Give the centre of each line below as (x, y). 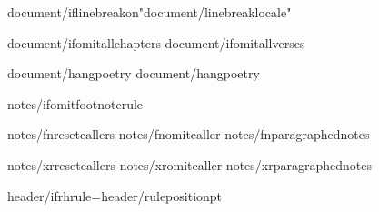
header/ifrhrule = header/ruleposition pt (115, 195)
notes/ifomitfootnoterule (75, 103)
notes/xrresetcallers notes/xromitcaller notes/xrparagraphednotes (189, 164)
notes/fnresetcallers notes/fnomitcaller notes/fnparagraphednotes (189, 134)
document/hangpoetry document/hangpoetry (134, 73)
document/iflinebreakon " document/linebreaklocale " (150, 12)
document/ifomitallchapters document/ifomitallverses (156, 42)
